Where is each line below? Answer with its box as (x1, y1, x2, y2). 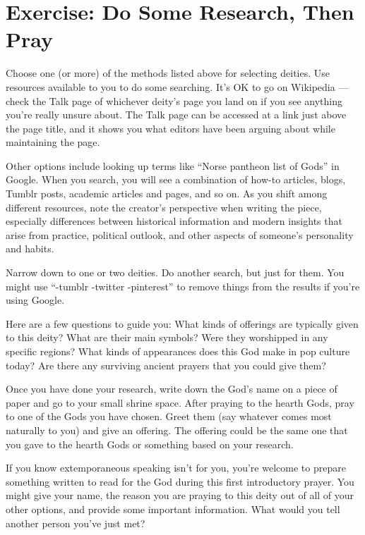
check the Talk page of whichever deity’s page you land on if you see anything (6, 93, 342, 108)
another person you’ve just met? (6, 515, 145, 530)
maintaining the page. (6, 135, 100, 149)
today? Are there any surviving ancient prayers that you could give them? (6, 357, 326, 372)
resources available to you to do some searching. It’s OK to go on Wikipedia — (6, 79, 349, 94)
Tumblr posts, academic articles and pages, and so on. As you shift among (6, 186, 328, 201)
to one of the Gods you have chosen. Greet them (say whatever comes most (6, 409, 332, 424)
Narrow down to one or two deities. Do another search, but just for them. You (6, 265, 345, 280)
